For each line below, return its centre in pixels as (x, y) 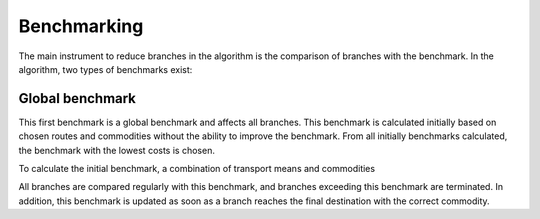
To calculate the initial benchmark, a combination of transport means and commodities (196, 169)
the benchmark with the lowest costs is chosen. (116, 150)
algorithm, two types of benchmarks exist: (105, 69)
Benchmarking (81, 26)
